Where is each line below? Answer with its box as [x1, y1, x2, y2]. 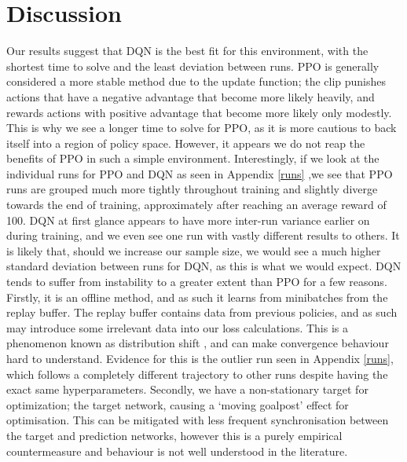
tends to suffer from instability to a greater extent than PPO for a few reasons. [6, 273, 387, 290]
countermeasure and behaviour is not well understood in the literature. [6, 442, 348, 459]
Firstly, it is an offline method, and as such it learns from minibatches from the [6, 288, 388, 305]
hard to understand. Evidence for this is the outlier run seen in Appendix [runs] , [6, 350, 394, 366]
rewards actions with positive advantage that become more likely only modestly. [6, 104, 392, 120]
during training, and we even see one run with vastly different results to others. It [6, 227, 400, 244]
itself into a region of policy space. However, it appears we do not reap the [6, 134, 365, 151]
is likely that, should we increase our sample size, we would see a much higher [6, 242, 381, 258]
